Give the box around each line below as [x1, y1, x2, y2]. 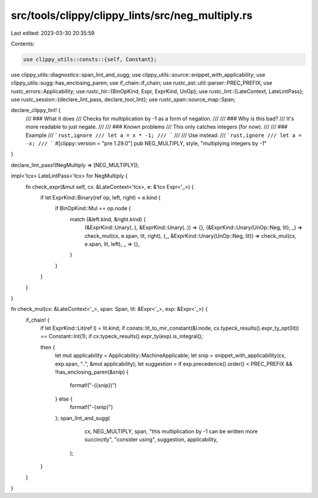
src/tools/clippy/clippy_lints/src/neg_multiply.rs [11, 9, 253, 22]
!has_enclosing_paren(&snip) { [55, 369, 129, 376]
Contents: [11, 40, 35, 47]
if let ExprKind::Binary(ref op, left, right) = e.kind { [40, 194, 161, 201]
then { [40, 343, 55, 350]
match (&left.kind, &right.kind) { [69, 215, 146, 222]
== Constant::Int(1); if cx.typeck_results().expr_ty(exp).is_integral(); [40, 333, 203, 340]
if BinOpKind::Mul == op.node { [55, 205, 131, 212]
